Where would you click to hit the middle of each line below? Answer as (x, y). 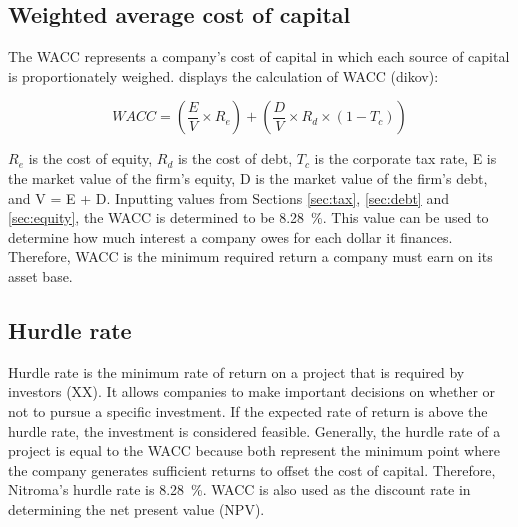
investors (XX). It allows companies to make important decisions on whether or (252, 391)
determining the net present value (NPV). (136, 508)
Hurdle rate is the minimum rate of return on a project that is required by (236, 371)
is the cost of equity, (90, 158)
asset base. (40, 275)
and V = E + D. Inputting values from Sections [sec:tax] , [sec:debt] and (228, 197)
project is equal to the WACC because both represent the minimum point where (254, 450)
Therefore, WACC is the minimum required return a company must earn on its (250, 256)
